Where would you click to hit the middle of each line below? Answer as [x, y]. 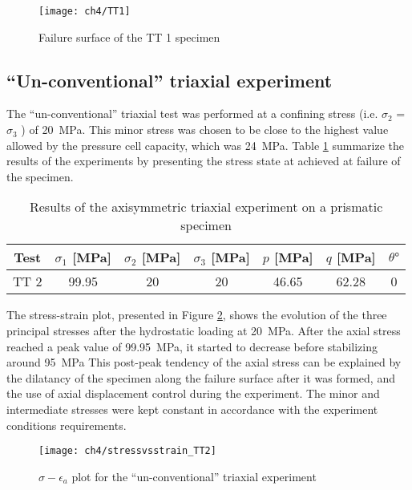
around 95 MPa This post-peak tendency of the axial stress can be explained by [204, 362]
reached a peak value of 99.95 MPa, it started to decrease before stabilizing [192, 346]
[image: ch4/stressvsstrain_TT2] [127, 451]
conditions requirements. [67, 425]
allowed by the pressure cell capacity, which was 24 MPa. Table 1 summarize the [206, 145]
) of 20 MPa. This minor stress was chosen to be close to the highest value [205, 130]
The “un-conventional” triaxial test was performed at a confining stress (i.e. [192, 113]
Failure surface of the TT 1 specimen [129, 36]
